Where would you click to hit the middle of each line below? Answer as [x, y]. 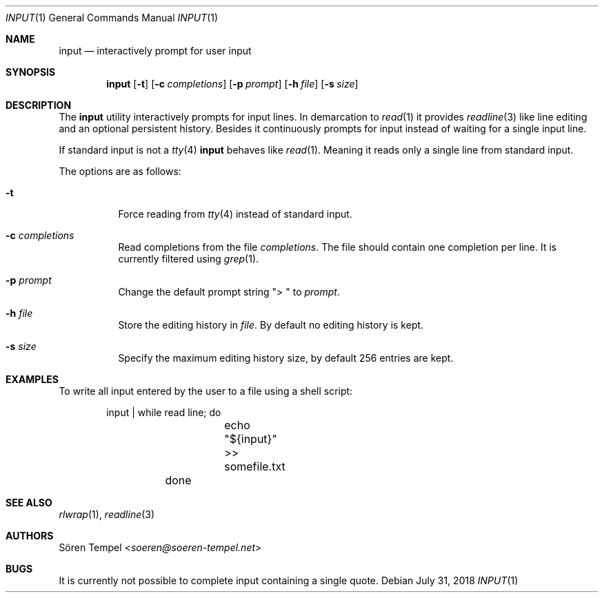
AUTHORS [30, 536]
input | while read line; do [164, 412]
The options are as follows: [120, 171]
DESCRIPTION [39, 105]
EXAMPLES [32, 379]
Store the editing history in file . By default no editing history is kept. [271, 325]
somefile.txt [255, 466]
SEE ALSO [29, 503]
